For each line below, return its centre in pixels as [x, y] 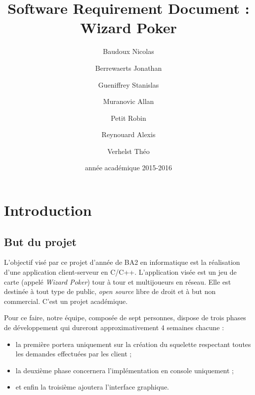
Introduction [48, 210]
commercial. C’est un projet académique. [66, 301]
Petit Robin [128, 118]
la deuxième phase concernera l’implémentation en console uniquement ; [125, 370]
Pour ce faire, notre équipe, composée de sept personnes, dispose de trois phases [125, 318]
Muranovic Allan [128, 101]
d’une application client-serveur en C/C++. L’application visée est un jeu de [120, 272]
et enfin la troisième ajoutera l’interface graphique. [92, 387]
